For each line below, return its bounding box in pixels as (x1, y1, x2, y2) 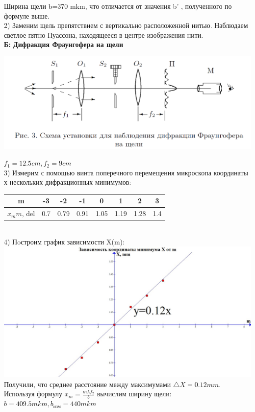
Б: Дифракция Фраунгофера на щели (4, 39, 123, 49)
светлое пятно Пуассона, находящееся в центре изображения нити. (4, 29, 204, 40)
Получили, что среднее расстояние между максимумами (4, 379, 171, 389)
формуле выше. (4, 10, 50, 21)
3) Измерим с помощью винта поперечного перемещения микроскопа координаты (4, 167, 248, 177)
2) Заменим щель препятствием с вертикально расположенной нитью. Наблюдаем (4, 20, 248, 30)
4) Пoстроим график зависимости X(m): (4, 236, 125, 246)
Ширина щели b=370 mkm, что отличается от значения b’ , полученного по (4, 1, 232, 11)
